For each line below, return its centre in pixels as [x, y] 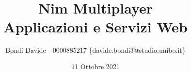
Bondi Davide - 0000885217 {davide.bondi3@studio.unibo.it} [95, 50]
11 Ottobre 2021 [95, 66]
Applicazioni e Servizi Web [95, 27]
